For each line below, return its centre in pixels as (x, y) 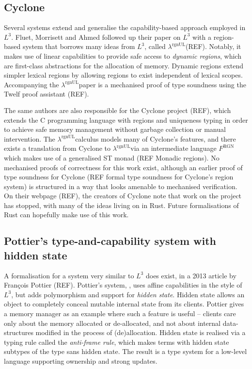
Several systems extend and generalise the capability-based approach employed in (125, 27)
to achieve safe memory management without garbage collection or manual (115, 129)
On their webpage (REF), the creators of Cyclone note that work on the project (123, 196)
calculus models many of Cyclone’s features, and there (156, 138)
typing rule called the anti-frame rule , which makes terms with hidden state (117, 342)
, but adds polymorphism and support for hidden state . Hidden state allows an (128, 294)
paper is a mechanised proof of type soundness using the (162, 84)
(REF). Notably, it (213, 46)
